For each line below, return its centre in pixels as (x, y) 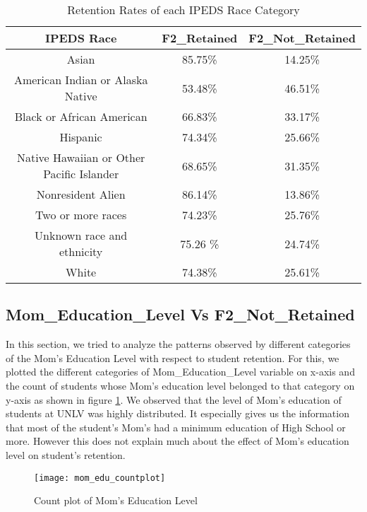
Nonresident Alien (81, 194)
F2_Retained (200, 38)
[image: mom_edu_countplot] (100, 478)
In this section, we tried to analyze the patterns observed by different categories (178, 344)
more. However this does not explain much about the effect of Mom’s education (178, 441)
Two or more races (81, 215)
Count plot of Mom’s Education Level (116, 500)
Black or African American (81, 116)
